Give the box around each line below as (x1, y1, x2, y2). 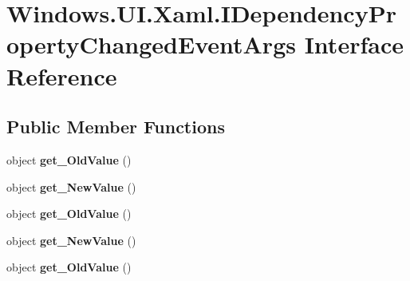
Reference (6, 59, 117, 92)
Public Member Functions (6, 114, 225, 139)
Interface (304, 28, 404, 61)
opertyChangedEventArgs (6, 28, 296, 61)
